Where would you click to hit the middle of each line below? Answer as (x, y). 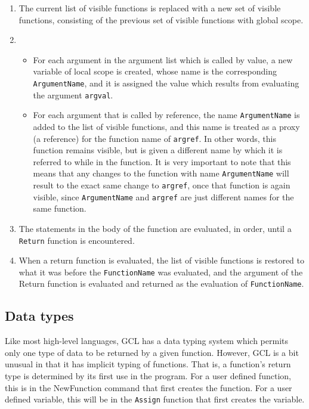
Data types (39, 316)
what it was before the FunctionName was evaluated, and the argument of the (161, 272)
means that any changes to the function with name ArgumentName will (161, 173)
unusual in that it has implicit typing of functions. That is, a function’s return (148, 364)
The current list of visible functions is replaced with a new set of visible (150, 8)
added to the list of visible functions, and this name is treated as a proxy (166, 126)
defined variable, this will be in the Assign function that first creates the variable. (155, 399)
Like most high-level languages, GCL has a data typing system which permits (147, 341)
